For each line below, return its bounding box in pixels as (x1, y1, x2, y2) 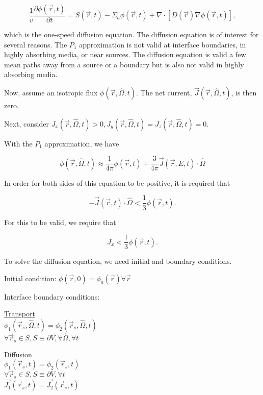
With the (4, 138, 33, 149)
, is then (231, 87, 257, 98)
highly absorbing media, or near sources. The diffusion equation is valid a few (4, 49, 246, 60)
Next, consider (4, 118, 49, 129)
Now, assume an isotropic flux (4, 87, 98, 98)
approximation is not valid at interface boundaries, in (79, 39, 246, 50)
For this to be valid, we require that (4, 216, 116, 227)
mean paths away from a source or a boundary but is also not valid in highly (4, 59, 244, 69)
